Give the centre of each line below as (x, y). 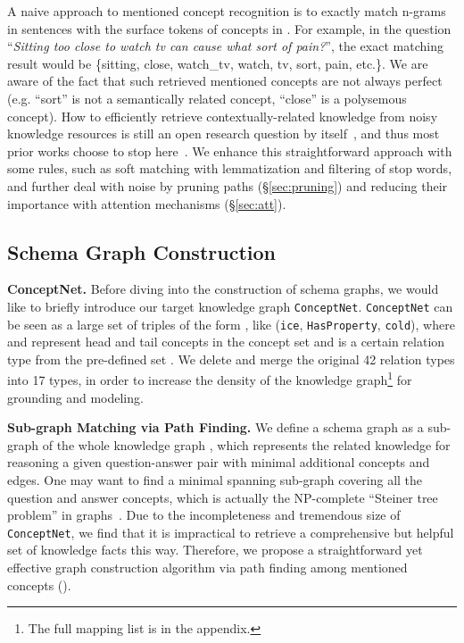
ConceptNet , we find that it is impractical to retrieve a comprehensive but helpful (231, 532)
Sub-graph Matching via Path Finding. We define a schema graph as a (215, 427)
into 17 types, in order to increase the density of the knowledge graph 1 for (210, 379)
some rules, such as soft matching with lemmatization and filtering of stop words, (230, 168)
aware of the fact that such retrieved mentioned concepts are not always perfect (225, 81)
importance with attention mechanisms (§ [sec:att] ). (147, 203)
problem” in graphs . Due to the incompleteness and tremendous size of (204, 515)
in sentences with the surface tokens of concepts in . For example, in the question (229, 28)
